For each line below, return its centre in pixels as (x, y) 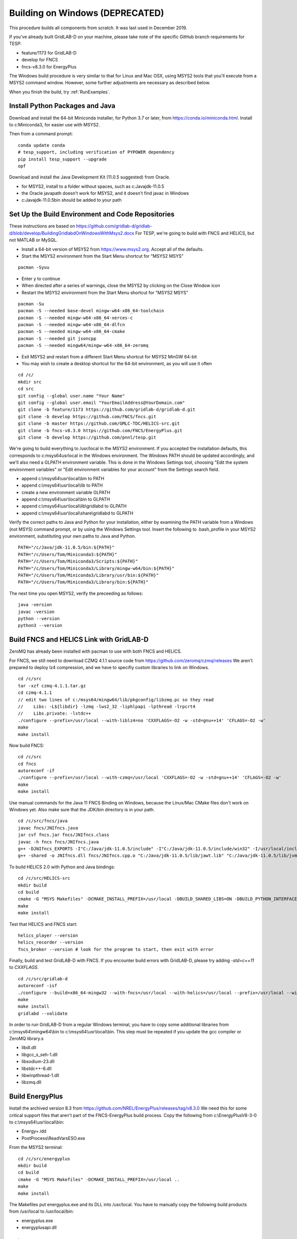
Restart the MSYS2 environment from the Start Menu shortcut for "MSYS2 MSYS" (105, 292)
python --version (39, 619)
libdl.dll (29, 1048)
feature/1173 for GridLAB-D (49, 53)
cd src (26, 389)
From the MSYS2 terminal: (36, 1147)
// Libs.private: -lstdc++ (55, 713)
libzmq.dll (31, 1082)
